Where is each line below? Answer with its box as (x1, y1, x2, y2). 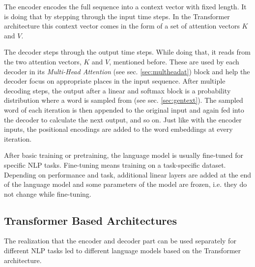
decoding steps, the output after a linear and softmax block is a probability (4, 85, 231, 95)
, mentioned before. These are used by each (109, 56, 239, 66)
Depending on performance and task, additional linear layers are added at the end (4, 169, 252, 179)
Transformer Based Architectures (4, 212, 177, 228)
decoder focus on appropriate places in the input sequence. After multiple (4, 76, 226, 86)
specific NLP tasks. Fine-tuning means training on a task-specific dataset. (4, 159, 226, 170)
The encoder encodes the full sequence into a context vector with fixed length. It (4, 1, 247, 11)
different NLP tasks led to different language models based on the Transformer (4, 245, 241, 256)
